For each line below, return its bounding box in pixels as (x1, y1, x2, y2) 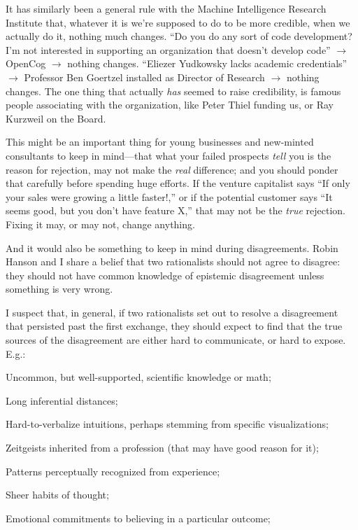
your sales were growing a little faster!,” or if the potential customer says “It (6, 189, 333, 204)
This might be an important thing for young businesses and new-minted (6, 134, 314, 149)
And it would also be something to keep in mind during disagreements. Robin (6, 240, 338, 255)
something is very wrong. (6, 281, 113, 296)
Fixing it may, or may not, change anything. (6, 216, 195, 231)
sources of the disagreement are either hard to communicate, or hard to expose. (6, 333, 346, 347)
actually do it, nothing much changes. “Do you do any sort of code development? (6, 29, 352, 43)
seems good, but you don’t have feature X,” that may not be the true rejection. (6, 203, 345, 218)
